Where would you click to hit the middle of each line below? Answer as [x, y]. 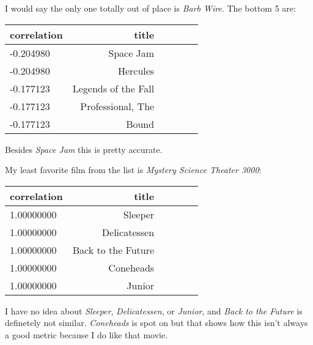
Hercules [136, 70]
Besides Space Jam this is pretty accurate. [84, 149]
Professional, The [117, 106]
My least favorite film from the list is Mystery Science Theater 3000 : [133, 170]
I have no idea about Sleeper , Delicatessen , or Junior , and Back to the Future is [154, 310]
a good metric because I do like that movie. [87, 334]
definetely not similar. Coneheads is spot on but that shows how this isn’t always [156, 323]
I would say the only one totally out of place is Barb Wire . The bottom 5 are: [150, 8]
